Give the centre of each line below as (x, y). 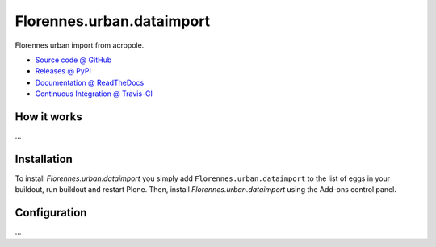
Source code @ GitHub (73, 60)
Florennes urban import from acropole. (80, 45)
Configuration (51, 213)
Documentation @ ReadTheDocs (90, 82)
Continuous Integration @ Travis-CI (94, 94)
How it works (48, 117)
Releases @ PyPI (63, 71)
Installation (44, 159)
